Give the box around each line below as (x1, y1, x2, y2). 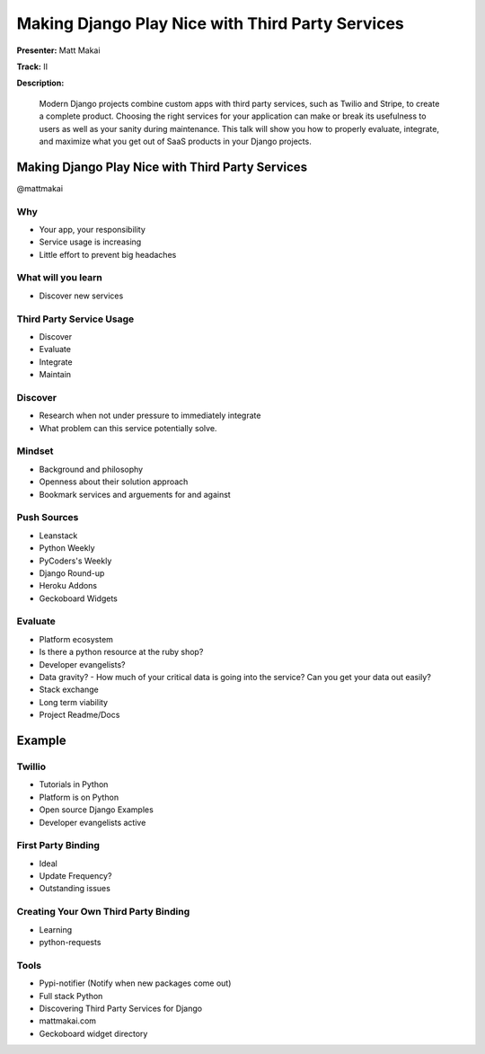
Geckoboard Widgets (39, 593, 119, 604)
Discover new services (39, 290, 124, 301)
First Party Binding (16, 839, 101, 852)
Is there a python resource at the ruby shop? (39, 647, 204, 658)
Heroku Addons (39, 580, 98, 591)
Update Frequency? (39, 871, 112, 881)
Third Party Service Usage (16, 313, 135, 325)
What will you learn (16, 271, 103, 284)
